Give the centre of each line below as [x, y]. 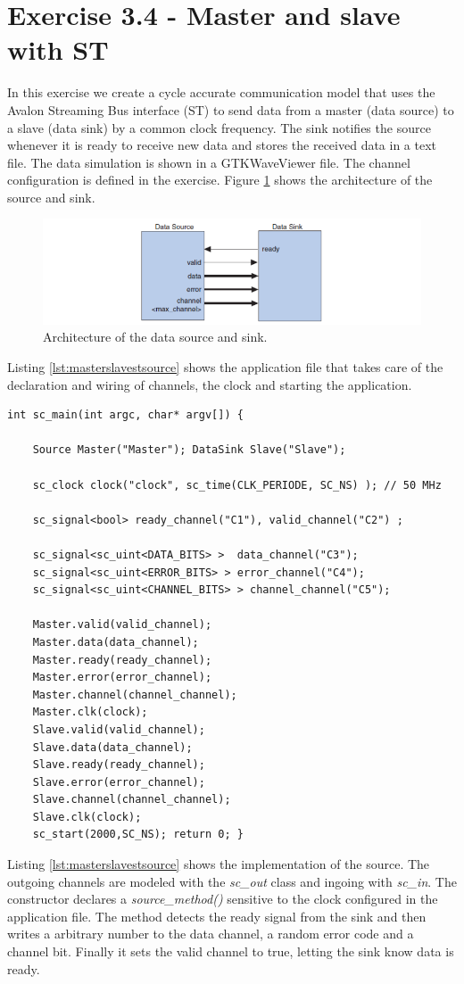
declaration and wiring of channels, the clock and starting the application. [210, 384]
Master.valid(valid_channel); [122, 625]
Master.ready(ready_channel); [122, 660]
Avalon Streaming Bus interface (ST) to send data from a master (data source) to [231, 109]
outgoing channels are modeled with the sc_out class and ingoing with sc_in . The [232, 881]
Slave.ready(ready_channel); [119, 765]
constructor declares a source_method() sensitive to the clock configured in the [223, 899]
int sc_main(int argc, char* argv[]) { [125, 415]
